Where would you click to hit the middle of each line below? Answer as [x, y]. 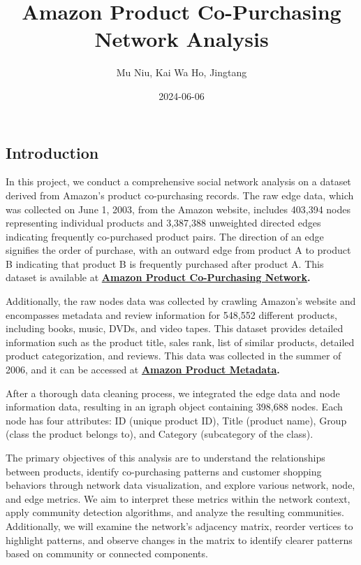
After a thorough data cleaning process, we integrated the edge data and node [173, 393]
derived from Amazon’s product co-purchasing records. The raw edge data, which [180, 195]
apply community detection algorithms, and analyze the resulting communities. [175, 512]
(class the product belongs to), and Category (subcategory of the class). [160, 434]
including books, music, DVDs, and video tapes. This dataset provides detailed [175, 328]
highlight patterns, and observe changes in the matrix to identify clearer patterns [179, 539]
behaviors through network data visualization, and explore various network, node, [180, 485]
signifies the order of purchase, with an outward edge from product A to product [178, 250]
